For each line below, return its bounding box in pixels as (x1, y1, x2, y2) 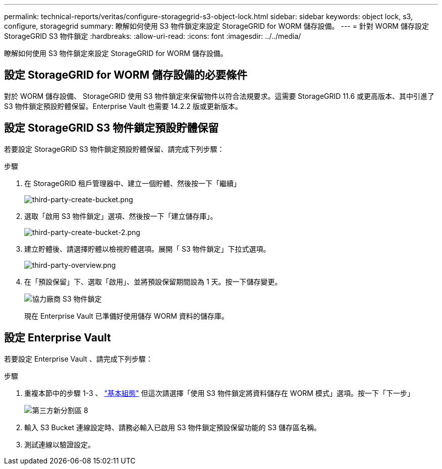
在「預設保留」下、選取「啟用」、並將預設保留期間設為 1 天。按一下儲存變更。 (24, 277, 282, 286)
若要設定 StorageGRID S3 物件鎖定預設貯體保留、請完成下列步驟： (4, 144, 225, 153)
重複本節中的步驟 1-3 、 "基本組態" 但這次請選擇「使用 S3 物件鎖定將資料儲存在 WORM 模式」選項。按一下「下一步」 (24, 388, 414, 397)
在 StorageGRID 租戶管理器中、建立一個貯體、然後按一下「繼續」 (24, 179, 241, 188)
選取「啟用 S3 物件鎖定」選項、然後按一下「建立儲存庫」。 (24, 211, 217, 220)
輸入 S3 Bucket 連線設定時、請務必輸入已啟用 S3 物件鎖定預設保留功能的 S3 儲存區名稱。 (24, 423, 321, 432)
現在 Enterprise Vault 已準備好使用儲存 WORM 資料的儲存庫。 (24, 311, 229, 320)
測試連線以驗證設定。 (24, 440, 95, 449)
